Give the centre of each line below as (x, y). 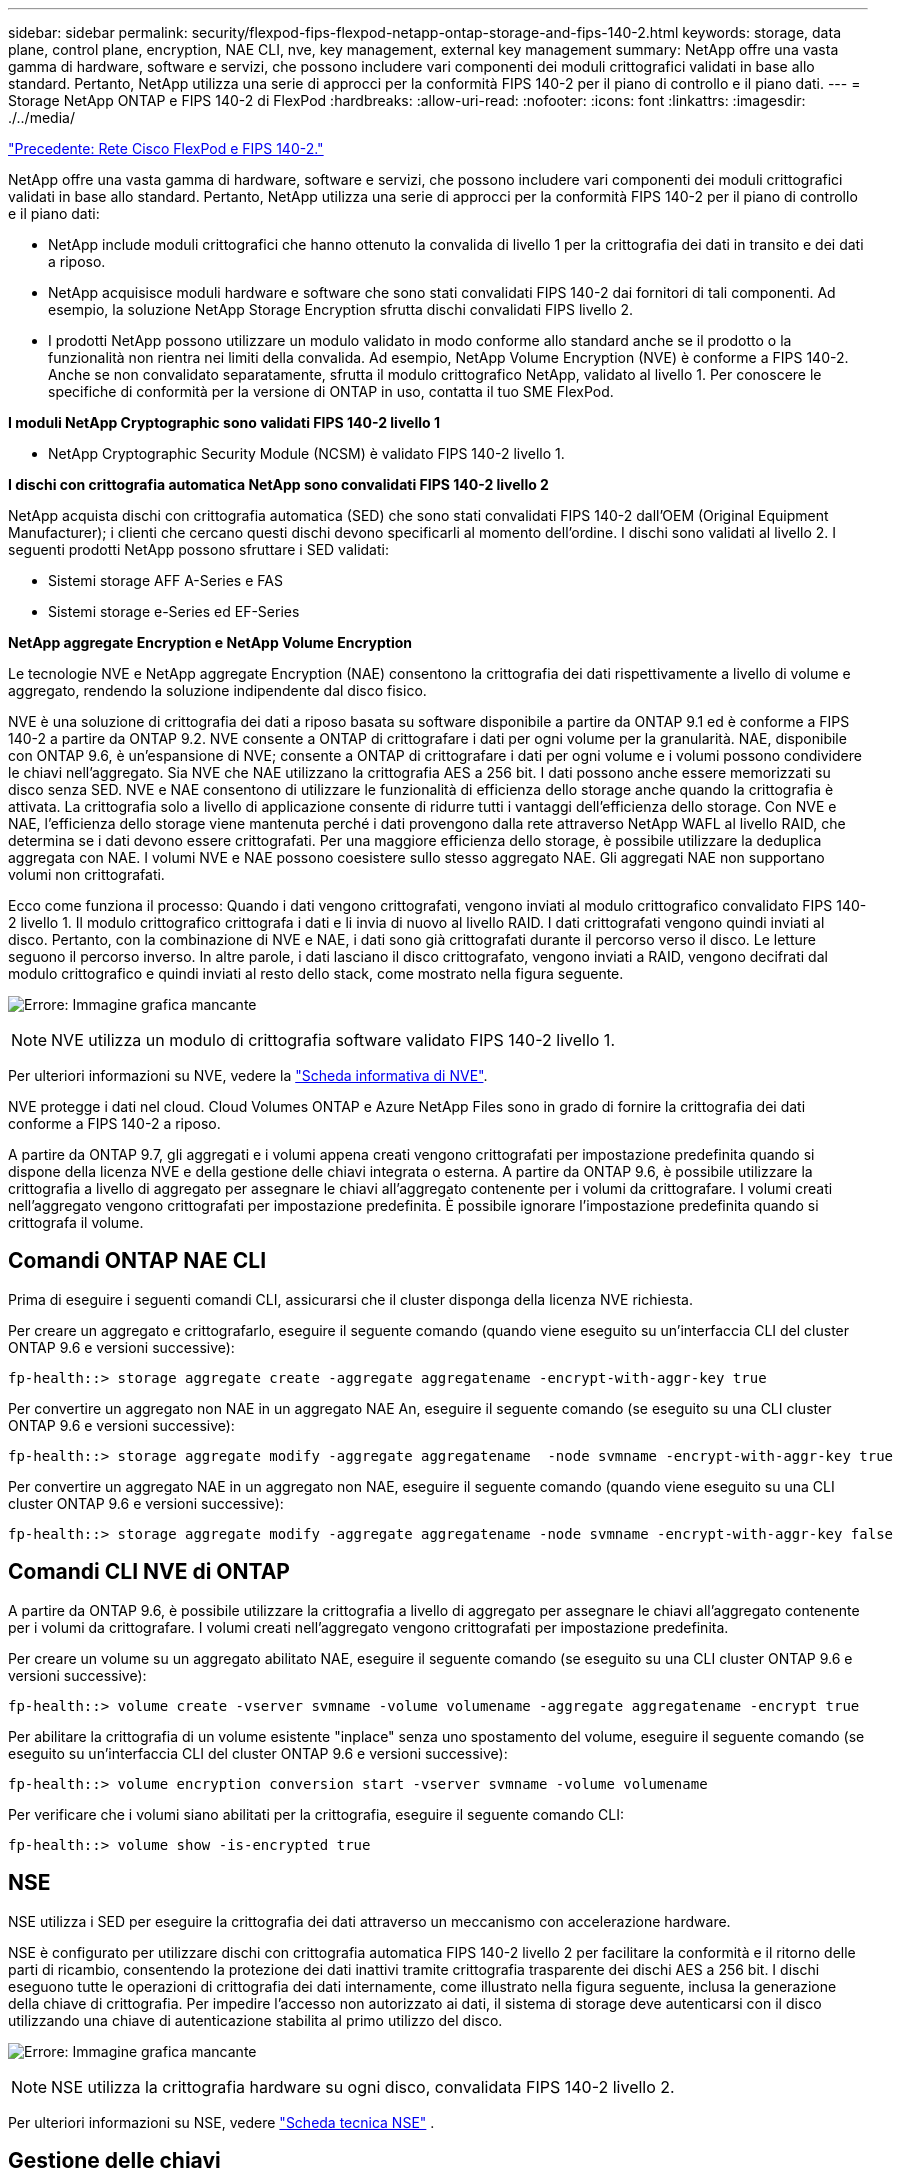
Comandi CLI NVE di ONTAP (149, 1572)
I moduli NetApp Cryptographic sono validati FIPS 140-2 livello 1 (224, 422)
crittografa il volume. (76, 1222)
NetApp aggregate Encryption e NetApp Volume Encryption (210, 642)
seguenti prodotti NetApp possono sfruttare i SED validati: (198, 549)
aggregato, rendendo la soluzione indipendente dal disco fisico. (217, 690)
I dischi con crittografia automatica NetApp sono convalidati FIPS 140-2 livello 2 (278, 484)
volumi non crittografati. (86, 874)
